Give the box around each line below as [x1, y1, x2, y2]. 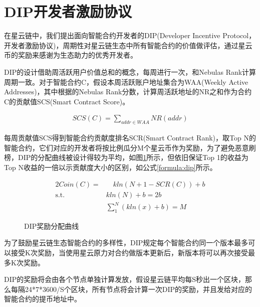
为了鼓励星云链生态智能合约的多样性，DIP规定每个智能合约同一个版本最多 [4, 237, 248, 248]
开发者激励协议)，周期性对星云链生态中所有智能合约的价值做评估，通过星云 [4, 40, 252, 50]
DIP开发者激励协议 [4, 1, 132, 22]
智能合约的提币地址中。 [4, 293, 81, 304]
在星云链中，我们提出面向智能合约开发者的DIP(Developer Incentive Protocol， [4, 30, 256, 41]
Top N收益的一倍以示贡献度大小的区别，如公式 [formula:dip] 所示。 [4, 162, 217, 172]
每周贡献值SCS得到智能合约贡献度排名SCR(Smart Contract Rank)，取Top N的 [4, 132, 256, 143]
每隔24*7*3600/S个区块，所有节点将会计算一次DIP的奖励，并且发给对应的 [11, 283, 252, 294]
